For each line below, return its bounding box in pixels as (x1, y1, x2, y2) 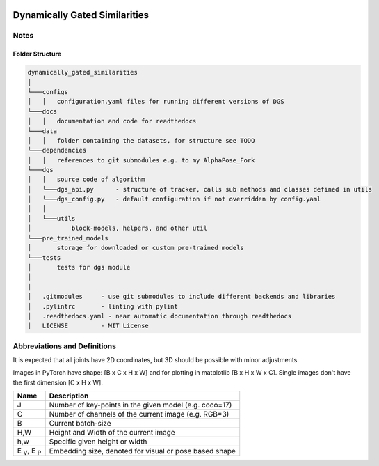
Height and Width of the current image (49, 428, 175, 437)
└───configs (27, 88, 69, 95)
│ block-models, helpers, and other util (27, 224, 208, 233)
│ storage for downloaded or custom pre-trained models (27, 244, 244, 252)
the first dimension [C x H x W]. (13, 378, 104, 387)
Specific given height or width (49, 437, 147, 446)
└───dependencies (27, 146, 87, 155)
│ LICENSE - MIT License (27, 322, 149, 330)
